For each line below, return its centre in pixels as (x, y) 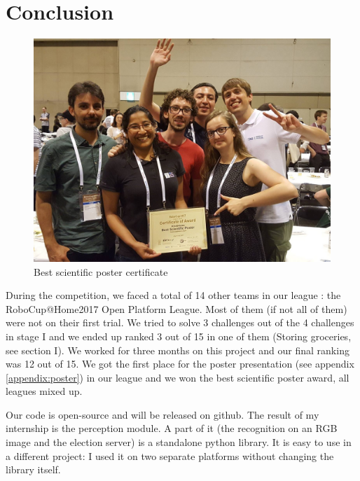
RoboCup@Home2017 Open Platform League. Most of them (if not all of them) (176, 308)
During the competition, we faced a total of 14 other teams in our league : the (173, 295)
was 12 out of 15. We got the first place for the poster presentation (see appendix (180, 364)
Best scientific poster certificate (101, 271)
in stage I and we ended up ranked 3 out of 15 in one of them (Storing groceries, (179, 336)
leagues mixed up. (44, 391)
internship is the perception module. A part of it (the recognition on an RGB (172, 428)
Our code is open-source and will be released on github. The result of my (162, 414)
